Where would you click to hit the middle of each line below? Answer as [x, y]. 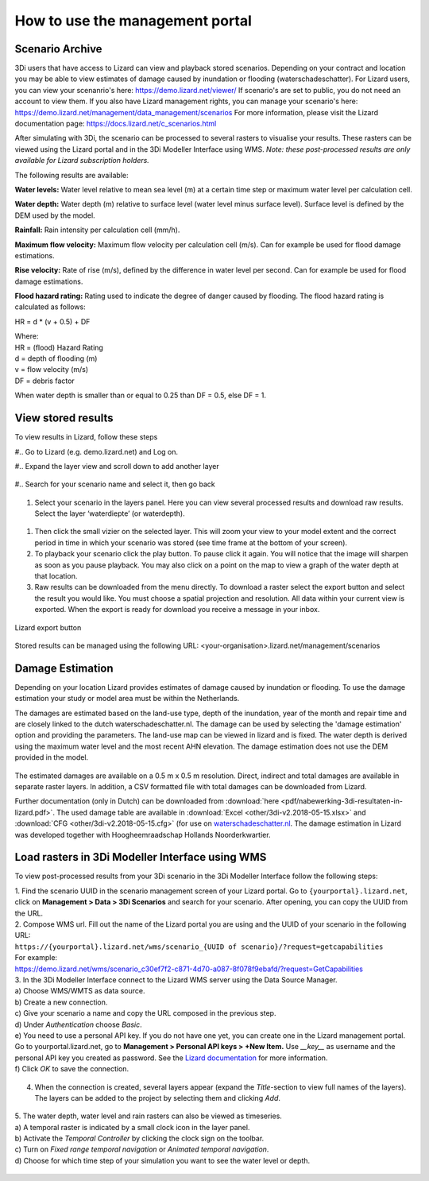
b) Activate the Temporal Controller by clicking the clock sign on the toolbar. [139, 1138]
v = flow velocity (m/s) [52, 370]
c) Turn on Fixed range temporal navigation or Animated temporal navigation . [142, 1149]
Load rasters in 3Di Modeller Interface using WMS [141, 857]
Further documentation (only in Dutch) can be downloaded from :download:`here [147, 801]
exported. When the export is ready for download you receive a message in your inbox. [177, 610]
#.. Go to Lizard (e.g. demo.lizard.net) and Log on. [97, 451]
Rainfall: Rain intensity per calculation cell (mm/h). [97, 230]
